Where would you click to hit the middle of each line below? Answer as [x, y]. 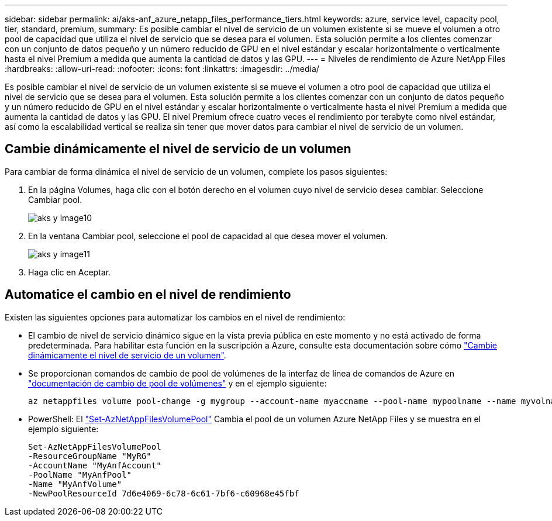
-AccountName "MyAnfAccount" [95, 465]
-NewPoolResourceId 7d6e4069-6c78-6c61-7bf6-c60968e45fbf [164, 493]
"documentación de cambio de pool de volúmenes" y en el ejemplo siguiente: [177, 383]
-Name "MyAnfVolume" [75, 484]
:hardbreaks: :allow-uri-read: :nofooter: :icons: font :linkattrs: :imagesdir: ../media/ [162, 69]
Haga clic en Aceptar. [70, 272]
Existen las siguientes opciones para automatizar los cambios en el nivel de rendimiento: [175, 317]
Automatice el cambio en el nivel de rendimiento [148, 295]
